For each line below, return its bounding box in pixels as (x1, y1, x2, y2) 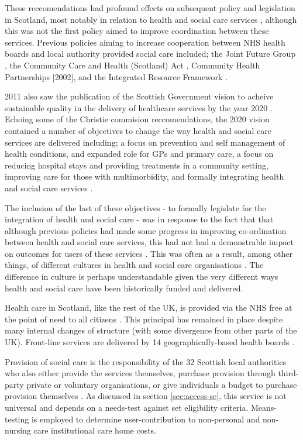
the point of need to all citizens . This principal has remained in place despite (5, 312, 283, 325)
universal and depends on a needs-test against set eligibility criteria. (5, 401, 249, 413)
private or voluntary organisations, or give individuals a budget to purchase (26, 378, 297, 390)
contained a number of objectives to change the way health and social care (5, 124, 271, 136)
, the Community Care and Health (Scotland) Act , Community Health (5, 59, 260, 71)
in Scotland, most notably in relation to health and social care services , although (5, 13, 297, 25)
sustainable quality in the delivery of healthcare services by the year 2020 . (5, 101, 273, 114)
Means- (250, 401, 277, 413)
